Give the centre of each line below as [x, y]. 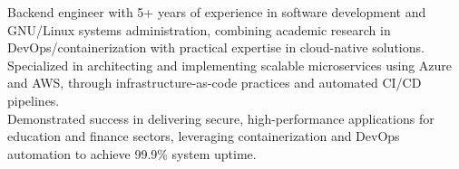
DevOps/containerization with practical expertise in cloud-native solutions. [216, 47]
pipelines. [34, 100]
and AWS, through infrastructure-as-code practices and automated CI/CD [215, 83]
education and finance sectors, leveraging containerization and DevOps [204, 136]
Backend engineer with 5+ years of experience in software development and [217, 12]
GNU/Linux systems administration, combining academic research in [199, 29]
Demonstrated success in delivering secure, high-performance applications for [221, 118]
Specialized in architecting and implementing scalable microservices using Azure [230, 65]
